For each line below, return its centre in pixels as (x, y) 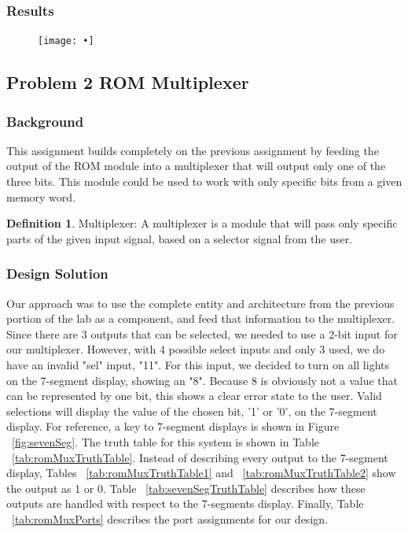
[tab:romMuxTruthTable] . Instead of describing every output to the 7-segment (200, 457)
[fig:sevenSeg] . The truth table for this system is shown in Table (165, 442)
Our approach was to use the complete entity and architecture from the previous (200, 303)
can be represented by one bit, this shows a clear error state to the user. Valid (194, 396)
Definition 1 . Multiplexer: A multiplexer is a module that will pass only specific (202, 223)
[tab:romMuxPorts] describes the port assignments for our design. (170, 518)
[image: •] (66, 41)
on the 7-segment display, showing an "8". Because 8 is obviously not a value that (202, 380)
